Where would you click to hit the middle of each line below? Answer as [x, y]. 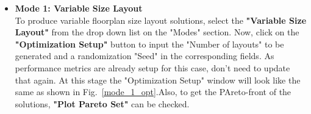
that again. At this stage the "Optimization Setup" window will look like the [158, 80]
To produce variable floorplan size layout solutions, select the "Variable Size [161, 20]
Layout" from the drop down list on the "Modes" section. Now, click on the [157, 32]
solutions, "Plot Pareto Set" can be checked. [102, 103]
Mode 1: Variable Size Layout [79, 8]
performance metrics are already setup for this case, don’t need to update [152, 67]
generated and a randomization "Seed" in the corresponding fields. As [145, 56]
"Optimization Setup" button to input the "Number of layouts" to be [149, 44]
